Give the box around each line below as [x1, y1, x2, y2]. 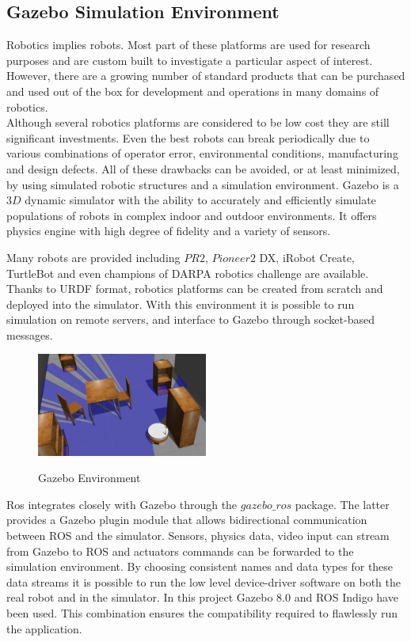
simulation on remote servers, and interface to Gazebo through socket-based [6, 311, 375, 328]
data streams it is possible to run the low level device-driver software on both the [6, 573, 401, 590]
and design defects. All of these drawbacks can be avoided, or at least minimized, [6, 160, 400, 177]
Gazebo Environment [38, 469, 141, 486]
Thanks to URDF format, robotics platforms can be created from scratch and [6, 280, 383, 297]
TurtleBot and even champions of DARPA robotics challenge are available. [6, 264, 369, 281]
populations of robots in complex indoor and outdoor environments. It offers [6, 207, 377, 223]
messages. [6, 326, 53, 343]
